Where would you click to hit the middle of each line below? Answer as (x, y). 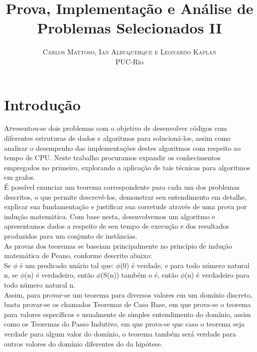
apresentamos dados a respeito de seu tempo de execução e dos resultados (117, 226)
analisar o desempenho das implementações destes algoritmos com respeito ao (123, 148)
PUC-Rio (129, 61)
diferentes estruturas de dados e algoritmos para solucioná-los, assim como (118, 138)
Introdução (42, 104)
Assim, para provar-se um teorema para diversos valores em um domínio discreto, (128, 294)
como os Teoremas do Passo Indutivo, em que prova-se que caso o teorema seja (124, 324)
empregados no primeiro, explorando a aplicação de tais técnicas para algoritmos (127, 167)
